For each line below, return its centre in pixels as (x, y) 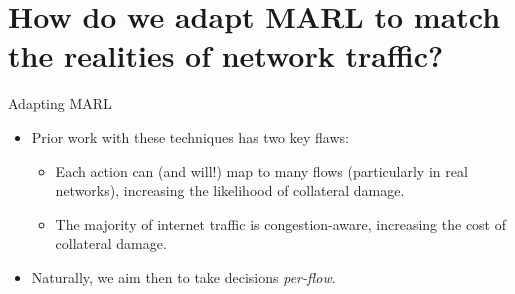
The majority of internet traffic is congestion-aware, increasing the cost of (281, 223)
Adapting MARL (60, 103)
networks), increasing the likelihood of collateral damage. (230, 190)
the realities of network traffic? (226, 55)
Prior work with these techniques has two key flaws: (190, 136)
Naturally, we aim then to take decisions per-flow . (183, 276)
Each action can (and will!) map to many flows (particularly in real (261, 170)
